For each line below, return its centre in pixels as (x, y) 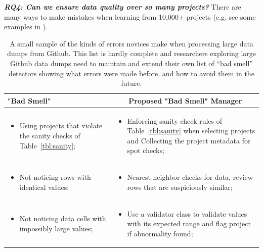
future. (131, 83)
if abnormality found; (160, 233)
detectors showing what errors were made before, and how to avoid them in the (131, 73)
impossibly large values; (56, 229)
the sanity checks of (50, 135)
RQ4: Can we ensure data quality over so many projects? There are (123, 7)
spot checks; (146, 150)
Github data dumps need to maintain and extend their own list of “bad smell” (131, 63)
